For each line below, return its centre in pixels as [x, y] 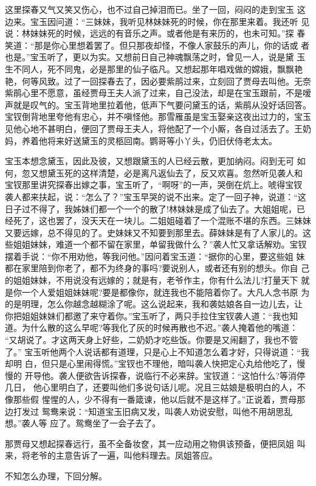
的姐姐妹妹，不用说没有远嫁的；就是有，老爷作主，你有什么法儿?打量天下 [152, 280]
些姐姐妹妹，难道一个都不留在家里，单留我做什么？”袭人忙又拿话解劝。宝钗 [156, 244]
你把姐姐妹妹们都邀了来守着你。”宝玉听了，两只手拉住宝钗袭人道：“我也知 [152, 315]
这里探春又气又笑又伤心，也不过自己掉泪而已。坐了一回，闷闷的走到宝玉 [149, 9]
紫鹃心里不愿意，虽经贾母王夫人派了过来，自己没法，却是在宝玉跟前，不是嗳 [158, 93]
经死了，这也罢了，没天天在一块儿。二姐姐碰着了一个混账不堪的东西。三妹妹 [158, 220]
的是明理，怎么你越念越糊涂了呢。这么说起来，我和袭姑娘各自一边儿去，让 [154, 304]
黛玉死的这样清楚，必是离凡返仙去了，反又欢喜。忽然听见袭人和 [175, 172]
